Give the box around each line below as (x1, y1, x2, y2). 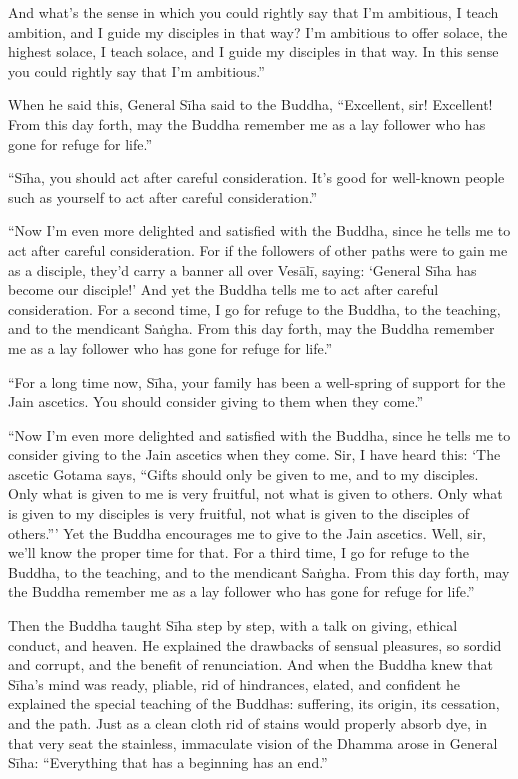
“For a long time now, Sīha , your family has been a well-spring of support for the (8, 371, 506, 392)
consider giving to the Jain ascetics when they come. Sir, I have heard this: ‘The (8, 444, 501, 465)
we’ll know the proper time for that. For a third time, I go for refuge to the (8, 542, 469, 563)
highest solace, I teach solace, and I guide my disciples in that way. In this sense (8, 41, 499, 62)
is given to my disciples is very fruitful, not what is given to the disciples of (8, 503, 470, 524)
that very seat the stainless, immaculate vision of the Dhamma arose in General (8, 732, 498, 753)
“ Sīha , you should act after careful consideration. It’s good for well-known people (8, 167, 505, 188)
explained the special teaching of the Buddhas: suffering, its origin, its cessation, (8, 693, 500, 714)
